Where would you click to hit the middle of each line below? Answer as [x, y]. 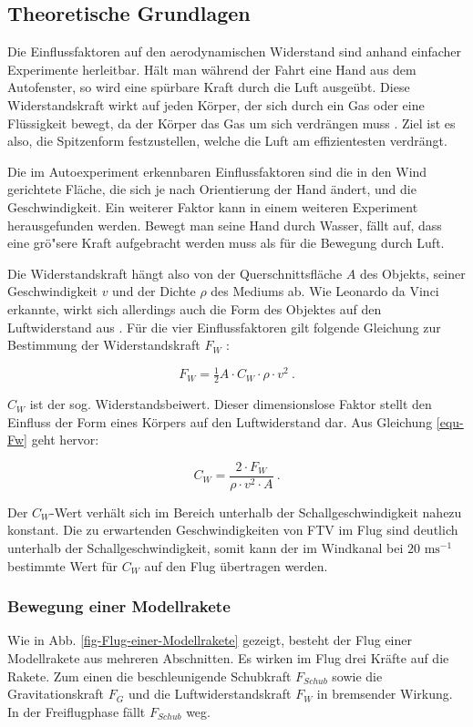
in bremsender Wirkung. [385, 694]
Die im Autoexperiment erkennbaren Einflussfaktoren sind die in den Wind [217, 171]
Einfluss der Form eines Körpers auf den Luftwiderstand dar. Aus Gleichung [220, 421]
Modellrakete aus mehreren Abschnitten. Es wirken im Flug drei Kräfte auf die [228, 658]
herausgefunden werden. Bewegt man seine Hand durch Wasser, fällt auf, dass [225, 225]
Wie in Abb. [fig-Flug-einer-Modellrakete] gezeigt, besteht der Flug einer [210, 640]
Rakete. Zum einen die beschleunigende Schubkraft [149, 676]
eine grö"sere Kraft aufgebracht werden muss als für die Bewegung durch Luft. [226, 243]
